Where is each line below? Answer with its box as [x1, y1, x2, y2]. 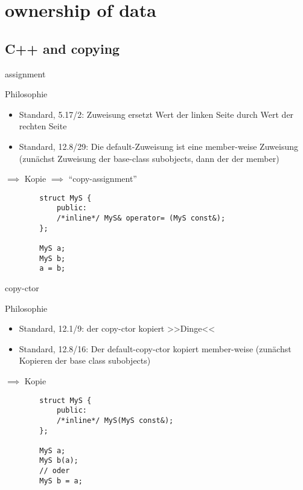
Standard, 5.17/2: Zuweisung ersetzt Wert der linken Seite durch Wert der [19, 108, 294, 120]
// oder [39, 466, 70, 475]
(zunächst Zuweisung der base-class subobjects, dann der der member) [19, 152, 279, 164]
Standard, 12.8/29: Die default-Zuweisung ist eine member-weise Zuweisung [19, 140, 298, 152]
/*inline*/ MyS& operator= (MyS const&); [56, 214, 226, 223]
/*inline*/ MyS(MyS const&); [56, 416, 174, 425]
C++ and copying [5, 39, 120, 57]
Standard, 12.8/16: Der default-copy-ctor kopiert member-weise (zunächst [19, 342, 292, 355]
